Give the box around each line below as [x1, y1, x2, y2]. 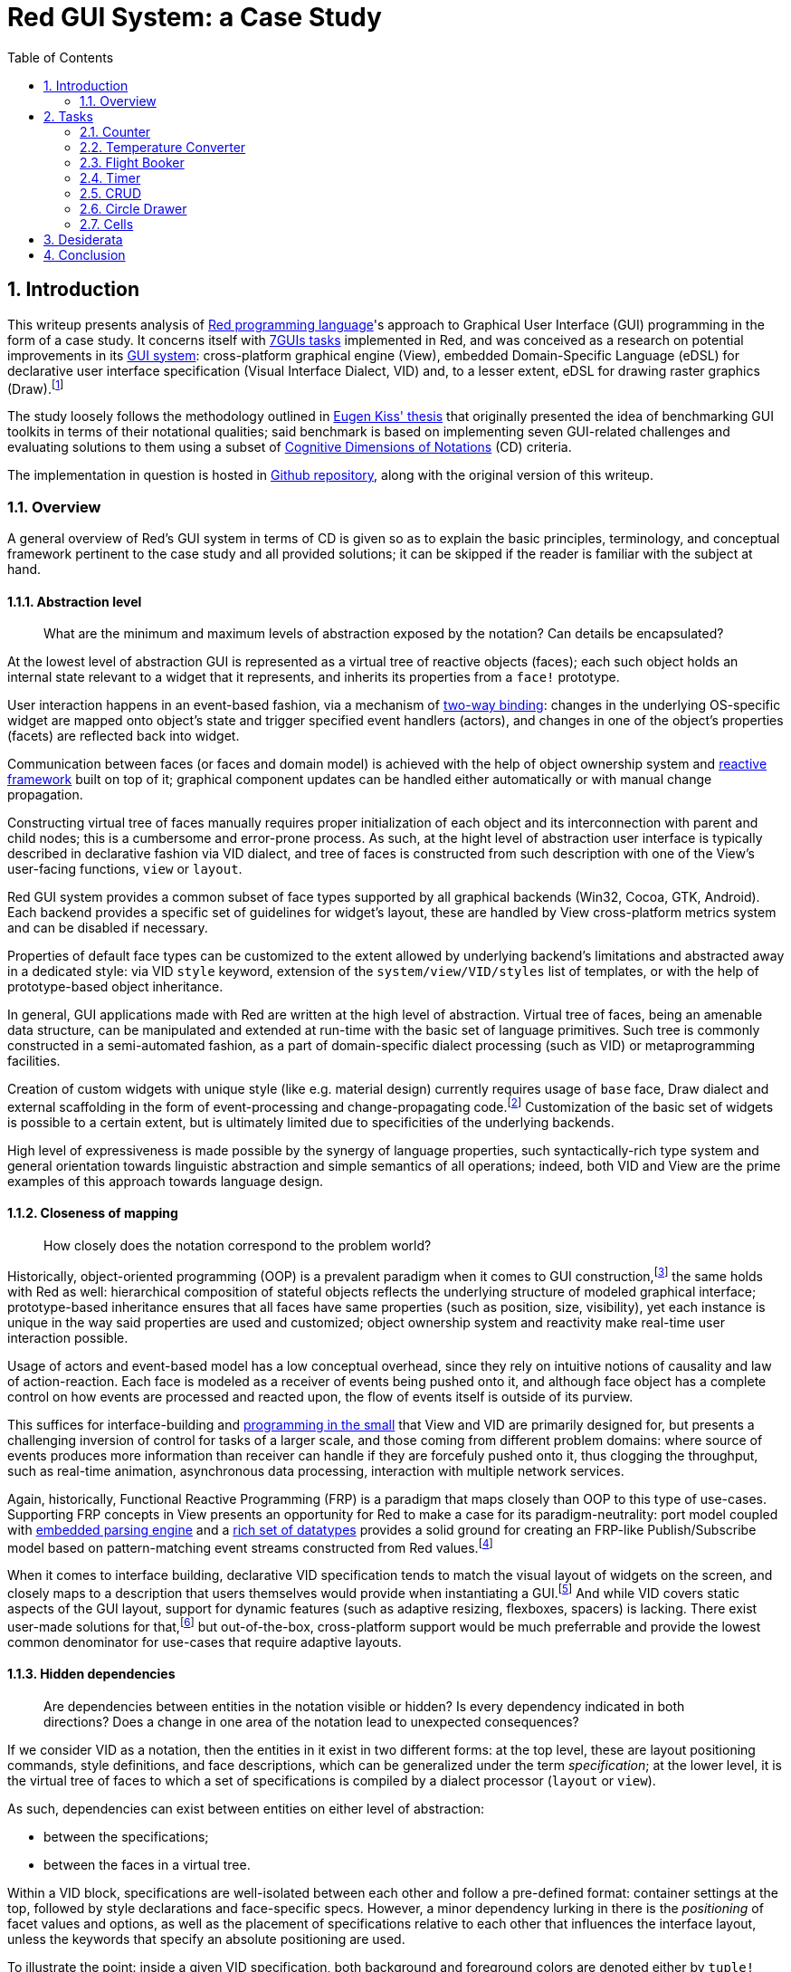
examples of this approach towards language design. [7, 1173, 323, 1189]
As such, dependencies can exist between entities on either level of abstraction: [7, 1800, 485, 1816]
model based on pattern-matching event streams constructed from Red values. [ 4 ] [7, 1536, 493, 1556]
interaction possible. [7, 1329, 129, 1345]
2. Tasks [43, 108, 93, 124]
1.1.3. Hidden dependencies [7, 1666, 176, 1682]
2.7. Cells [80, 215, 134, 232]
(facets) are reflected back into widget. [7, 728, 240, 744]
